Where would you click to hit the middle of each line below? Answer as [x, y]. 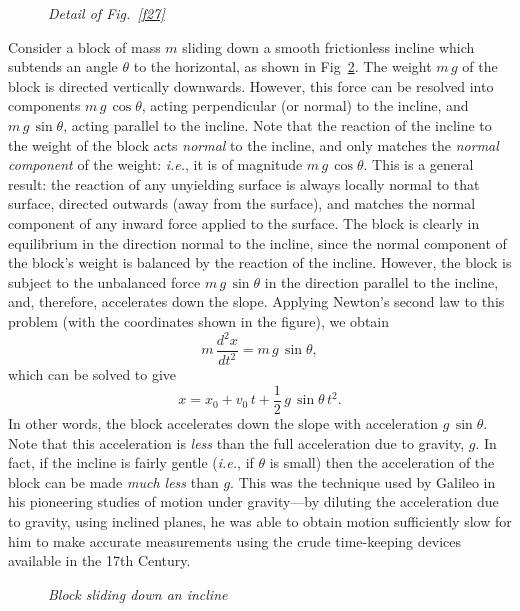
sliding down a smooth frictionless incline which [328, 46]
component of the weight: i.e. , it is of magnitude [155, 164]
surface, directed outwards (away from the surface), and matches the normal [242, 203]
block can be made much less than [113, 481]
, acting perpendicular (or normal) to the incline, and [305, 105]
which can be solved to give [92, 374]
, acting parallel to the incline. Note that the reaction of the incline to [277, 124]
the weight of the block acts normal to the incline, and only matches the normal [253, 144]
